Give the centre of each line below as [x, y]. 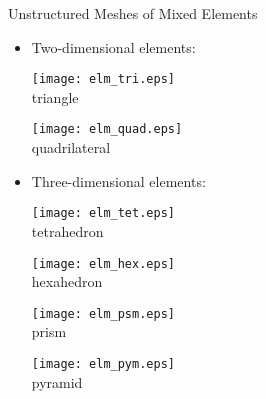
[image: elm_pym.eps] [103, 364]
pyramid [57, 381]
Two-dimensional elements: [113, 46]
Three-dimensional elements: [118, 180]
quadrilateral [71, 147]
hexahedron [67, 281]
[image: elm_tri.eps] [103, 79]
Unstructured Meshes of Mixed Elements [133, 13]
